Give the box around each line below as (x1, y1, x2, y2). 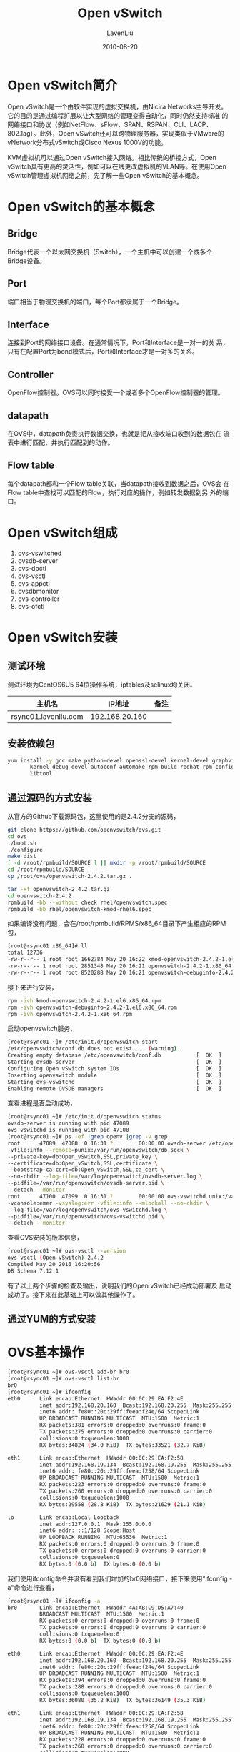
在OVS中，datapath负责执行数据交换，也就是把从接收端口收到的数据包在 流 (7, 429, 230, 437)
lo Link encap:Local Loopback (7, 1513, 120, 1521)
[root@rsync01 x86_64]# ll (7, 942, 88, 950)
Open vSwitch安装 (7, 629, 118, 645)
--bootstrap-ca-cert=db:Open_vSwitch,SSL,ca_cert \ (7, 1166, 164, 1173)
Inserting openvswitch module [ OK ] (7, 1072, 222, 1079)
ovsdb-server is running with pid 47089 (7, 1120, 130, 1127)
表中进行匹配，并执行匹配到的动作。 (7, 438, 114, 447)
